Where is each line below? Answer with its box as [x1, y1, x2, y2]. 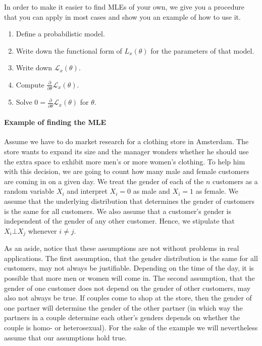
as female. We [195, 186, 239, 196]
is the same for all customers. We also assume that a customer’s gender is [4, 205, 232, 216]
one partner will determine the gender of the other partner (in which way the [4, 302, 243, 313]
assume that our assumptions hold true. [4, 332, 127, 342]
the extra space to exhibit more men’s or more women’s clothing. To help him [4, 156, 245, 166]
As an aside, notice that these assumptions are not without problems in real [4, 243, 239, 253]
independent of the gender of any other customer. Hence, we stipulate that [4, 215, 235, 226]
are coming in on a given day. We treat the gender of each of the [4, 176, 204, 186]
